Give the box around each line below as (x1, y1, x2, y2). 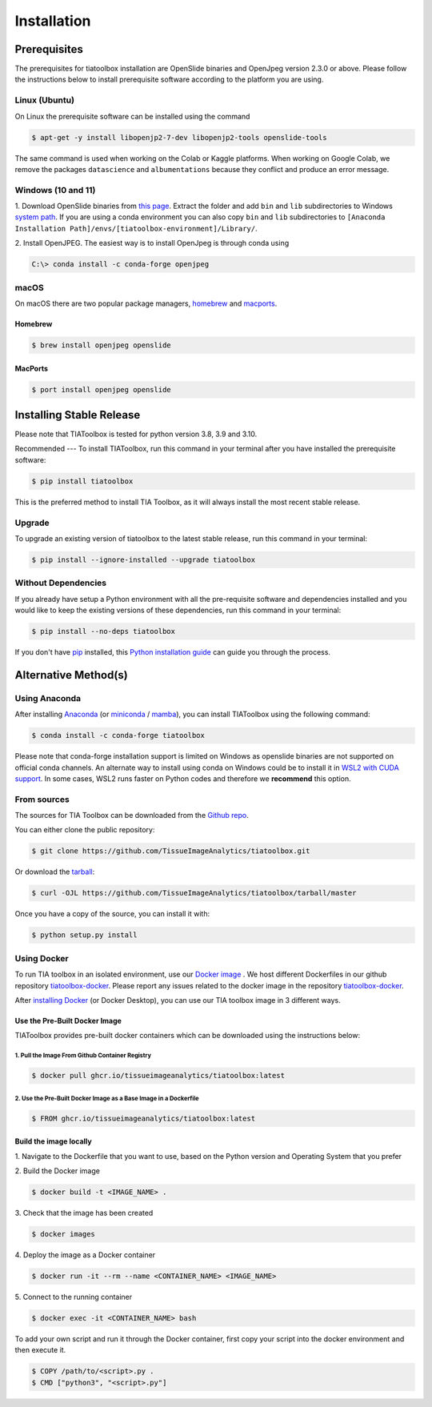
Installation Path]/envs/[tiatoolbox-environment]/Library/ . (14, 223, 258, 233)
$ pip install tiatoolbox (31, 476, 134, 486)
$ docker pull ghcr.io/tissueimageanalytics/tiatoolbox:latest (31, 1071, 286, 1080)
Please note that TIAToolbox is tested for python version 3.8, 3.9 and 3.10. (14, 429, 258, 439)
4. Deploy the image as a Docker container (14, 1250, 156, 1260)
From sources (14, 793, 70, 804)
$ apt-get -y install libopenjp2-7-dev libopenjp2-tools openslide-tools (31, 133, 327, 142)
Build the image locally (14, 1136, 92, 1146)
